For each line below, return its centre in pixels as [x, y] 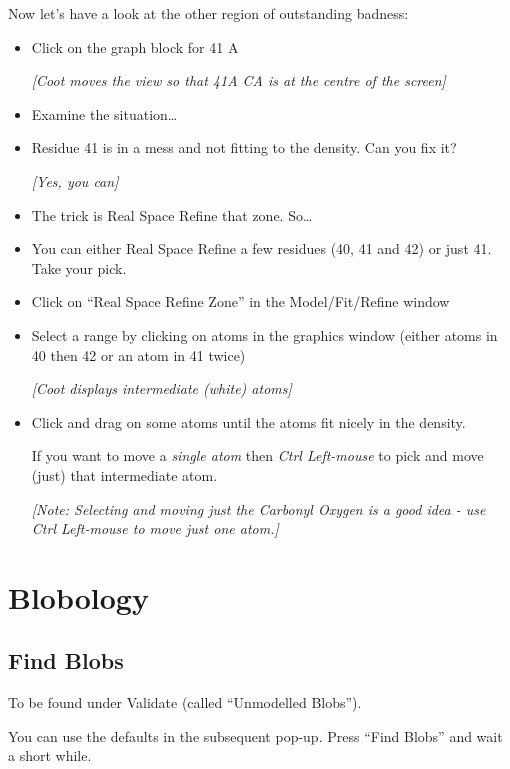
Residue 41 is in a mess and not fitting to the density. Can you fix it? [244, 147]
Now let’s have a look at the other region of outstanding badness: [208, 13]
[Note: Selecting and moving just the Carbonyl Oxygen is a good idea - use [258, 508]
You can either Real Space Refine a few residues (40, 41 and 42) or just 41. [261, 248]
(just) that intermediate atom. [124, 474]
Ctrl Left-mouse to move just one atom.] [155, 528]
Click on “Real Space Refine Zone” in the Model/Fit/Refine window [240, 301]
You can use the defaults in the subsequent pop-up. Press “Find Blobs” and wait [255, 735]
